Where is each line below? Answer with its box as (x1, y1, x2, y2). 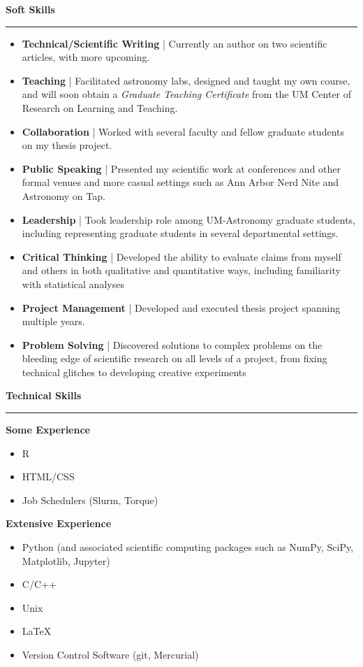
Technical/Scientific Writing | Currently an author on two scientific (22, 36, 327, 50)
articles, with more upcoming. (22, 50, 150, 64)
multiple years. (22, 314, 85, 329)
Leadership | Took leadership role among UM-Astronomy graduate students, (22, 212, 356, 227)
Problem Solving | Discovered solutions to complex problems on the (22, 337, 323, 352)
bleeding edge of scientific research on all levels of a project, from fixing (22, 351, 327, 366)
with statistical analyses (22, 276, 124, 291)
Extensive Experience (6, 516, 112, 531)
